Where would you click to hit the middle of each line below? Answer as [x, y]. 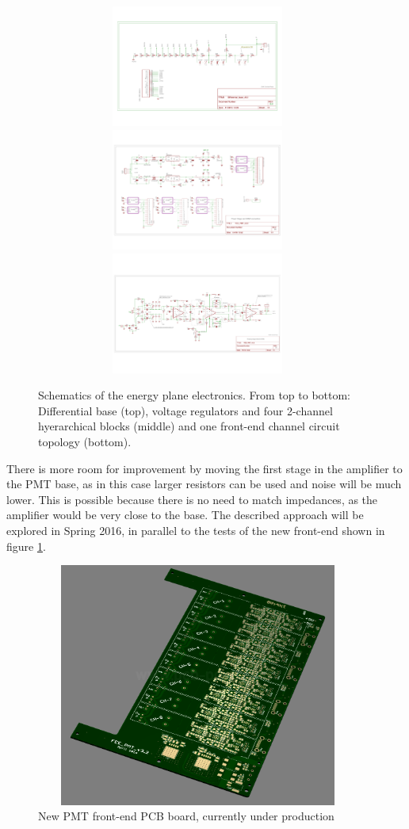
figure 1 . [26, 546]
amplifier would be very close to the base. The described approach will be [185, 515]
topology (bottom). [85, 442]
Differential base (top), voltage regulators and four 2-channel [185, 410]
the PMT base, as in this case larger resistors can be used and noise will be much [204, 484]
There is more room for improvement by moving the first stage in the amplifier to [204, 468]
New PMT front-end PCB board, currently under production [186, 816]
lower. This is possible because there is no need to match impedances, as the [192, 499]
